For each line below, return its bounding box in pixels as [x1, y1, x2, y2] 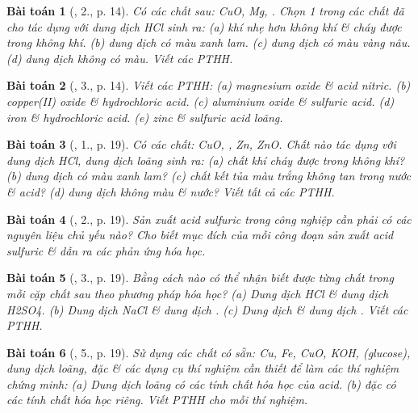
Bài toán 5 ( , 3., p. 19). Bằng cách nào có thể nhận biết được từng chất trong [6, 269, 394, 286]
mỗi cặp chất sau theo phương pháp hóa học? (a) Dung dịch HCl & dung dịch [6, 284, 389, 301]
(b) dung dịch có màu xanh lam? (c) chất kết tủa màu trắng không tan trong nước [6, 167, 411, 184]
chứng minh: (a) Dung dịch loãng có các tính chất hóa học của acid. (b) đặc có [6, 375, 396, 392]
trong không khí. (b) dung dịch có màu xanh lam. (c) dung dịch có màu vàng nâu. [6, 34, 411, 51]
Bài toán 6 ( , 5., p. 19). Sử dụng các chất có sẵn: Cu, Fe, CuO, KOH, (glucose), [6, 343, 411, 360]
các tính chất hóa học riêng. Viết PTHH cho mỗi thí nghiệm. [6, 391, 308, 408]
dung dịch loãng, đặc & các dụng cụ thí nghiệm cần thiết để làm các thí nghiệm [6, 360, 399, 377]
